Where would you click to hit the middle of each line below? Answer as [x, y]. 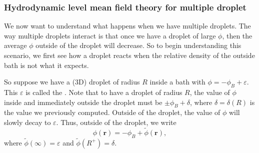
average [15, 45]
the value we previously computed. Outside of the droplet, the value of [112, 112]
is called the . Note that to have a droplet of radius [104, 92]
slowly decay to [27, 122]
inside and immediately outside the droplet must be [83, 102]
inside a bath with [177, 82]
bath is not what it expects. [46, 65]
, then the [237, 35]
